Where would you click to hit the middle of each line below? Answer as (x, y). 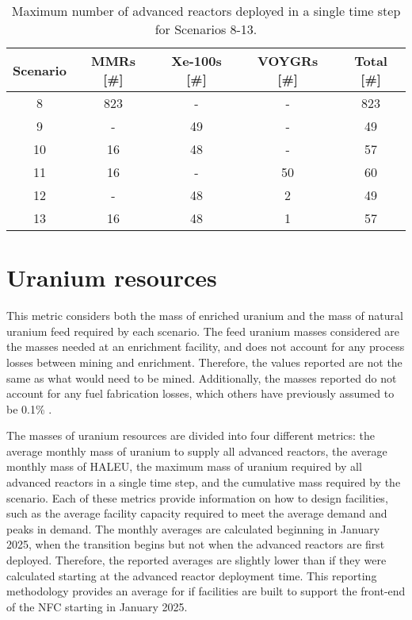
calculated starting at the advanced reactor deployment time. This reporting (192, 575)
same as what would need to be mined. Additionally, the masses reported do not (202, 377)
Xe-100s (196, 61)
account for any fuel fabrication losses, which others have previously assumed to (200, 393)
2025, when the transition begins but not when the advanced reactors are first (196, 544)
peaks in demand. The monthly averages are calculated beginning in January (193, 528)
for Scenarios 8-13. (206, 29)
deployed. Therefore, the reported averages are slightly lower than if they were (196, 560)
